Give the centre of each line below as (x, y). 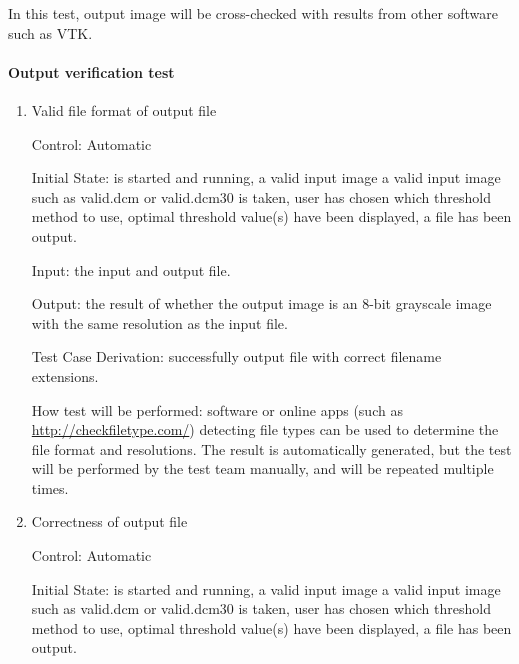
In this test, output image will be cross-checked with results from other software (253, 13)
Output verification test (91, 71)
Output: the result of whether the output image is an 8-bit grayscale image (261, 303)
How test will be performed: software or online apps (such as (217, 409)
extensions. (65, 375)
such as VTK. (50, 32)
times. (50, 487)
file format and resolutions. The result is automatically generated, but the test (271, 448)
